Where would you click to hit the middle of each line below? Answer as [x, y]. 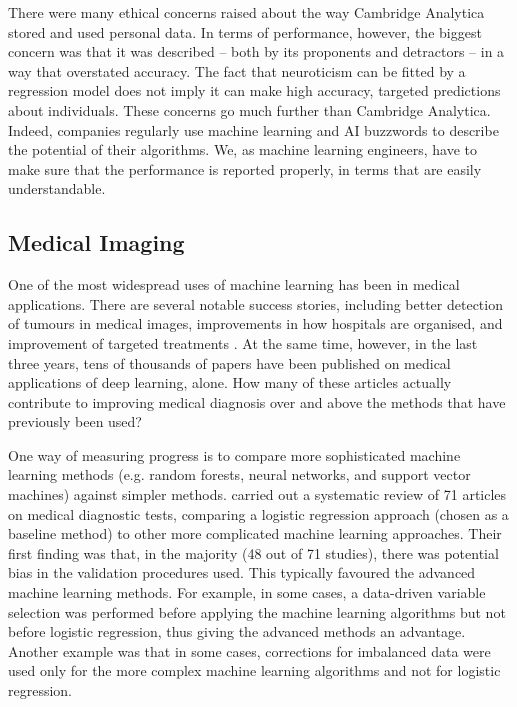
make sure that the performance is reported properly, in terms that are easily [245, 168]
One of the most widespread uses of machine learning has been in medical [234, 284]
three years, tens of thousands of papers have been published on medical [229, 362]
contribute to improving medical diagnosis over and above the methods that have [257, 401]
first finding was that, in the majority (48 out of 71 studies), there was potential [253, 552]
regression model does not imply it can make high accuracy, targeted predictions [254, 90]
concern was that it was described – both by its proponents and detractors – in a [256, 51]
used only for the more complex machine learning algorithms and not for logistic [254, 670]
